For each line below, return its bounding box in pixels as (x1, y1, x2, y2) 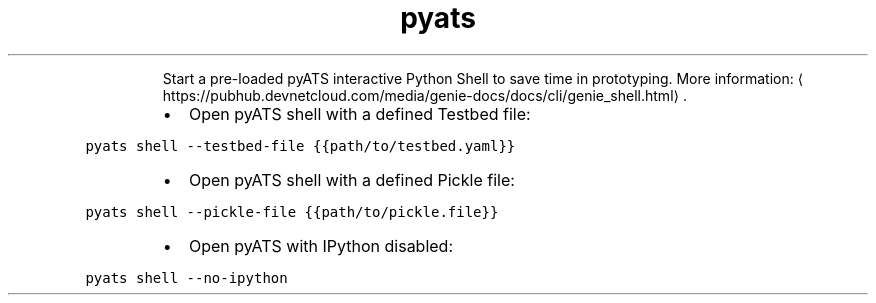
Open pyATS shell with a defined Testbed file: (188, 103, 531, 124)
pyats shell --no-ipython (85, 269, 288, 286)
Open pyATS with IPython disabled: (188, 235, 454, 256)
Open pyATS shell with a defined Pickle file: (188, 169, 515, 190)
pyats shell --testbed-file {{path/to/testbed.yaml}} (85, 137, 516, 154)
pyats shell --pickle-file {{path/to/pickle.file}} (85, 203, 499, 220)
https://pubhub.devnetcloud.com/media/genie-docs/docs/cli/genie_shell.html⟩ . (162, 86, 687, 104)
